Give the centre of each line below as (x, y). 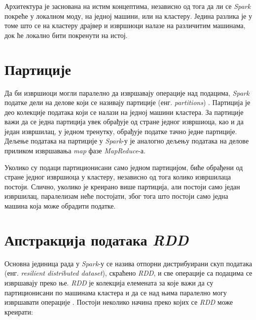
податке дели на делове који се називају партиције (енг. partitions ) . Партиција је (128, 102)
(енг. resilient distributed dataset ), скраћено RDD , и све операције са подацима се (128, 273)
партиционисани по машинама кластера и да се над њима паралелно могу (116, 292)
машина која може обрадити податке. (60, 206)
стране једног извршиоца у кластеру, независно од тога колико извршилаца (118, 177)
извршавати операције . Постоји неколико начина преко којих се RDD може (119, 302)
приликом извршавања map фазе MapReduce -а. (75, 151)
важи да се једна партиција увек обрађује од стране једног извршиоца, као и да (124, 122)
